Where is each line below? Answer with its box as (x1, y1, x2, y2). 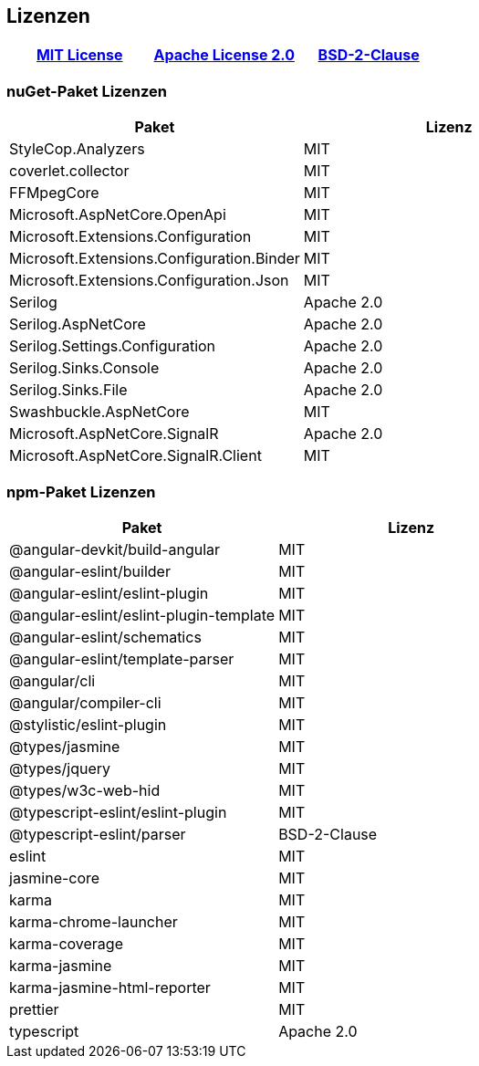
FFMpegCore (9, 183, 99, 203)
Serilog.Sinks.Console (9, 359, 160, 378)
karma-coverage (9, 934, 123, 953)
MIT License (36, 46, 123, 65)
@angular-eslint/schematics (9, 627, 202, 646)
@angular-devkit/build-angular (9, 539, 221, 559)
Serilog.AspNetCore (9, 315, 146, 334)
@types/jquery (9, 758, 111, 778)
